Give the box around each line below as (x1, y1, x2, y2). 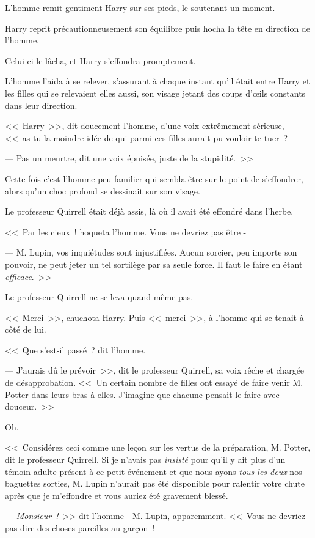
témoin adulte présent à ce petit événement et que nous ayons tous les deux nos (5, 465, 302, 477)
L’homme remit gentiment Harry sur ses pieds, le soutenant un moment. (5, 1, 275, 13)
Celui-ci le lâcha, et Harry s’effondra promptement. (5, 54, 196, 67)
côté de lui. (5, 323, 46, 336)
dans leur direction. (5, 98, 78, 111)
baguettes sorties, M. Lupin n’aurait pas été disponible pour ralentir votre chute (5, 477, 305, 490)
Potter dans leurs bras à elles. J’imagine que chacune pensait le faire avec (5, 388, 280, 400)
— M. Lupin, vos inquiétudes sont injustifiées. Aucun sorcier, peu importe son (5, 246, 297, 259)
